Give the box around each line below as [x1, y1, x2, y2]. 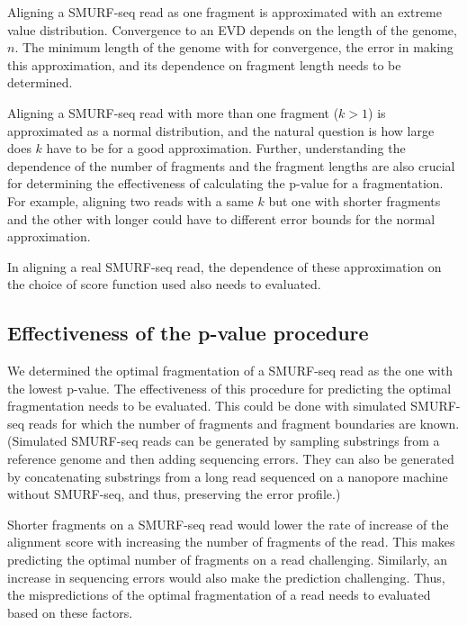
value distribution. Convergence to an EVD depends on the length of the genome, [7, 20, 457, 39]
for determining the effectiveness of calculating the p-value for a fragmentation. [7, 174, 444, 193]
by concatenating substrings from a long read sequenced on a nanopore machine [7, 466, 448, 485]
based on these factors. [7, 602, 133, 621]
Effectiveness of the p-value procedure [7, 319, 369, 347]
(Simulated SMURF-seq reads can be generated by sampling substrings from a [7, 431, 440, 450]
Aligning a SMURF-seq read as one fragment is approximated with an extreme [7, 3, 442, 21]
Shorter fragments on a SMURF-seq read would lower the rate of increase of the [7, 514, 449, 533]
